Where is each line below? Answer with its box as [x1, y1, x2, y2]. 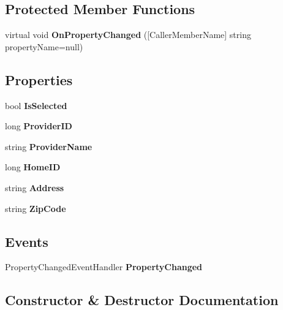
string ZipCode [5, 202, 66, 214]
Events [5, 232, 48, 251]
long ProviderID [5, 119, 72, 132]
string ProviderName [5, 140, 92, 153]
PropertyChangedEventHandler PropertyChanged [5, 260, 203, 273]
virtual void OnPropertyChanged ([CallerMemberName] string [5, 28, 251, 41]
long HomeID [5, 161, 61, 173]
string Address [5, 181, 64, 194]
